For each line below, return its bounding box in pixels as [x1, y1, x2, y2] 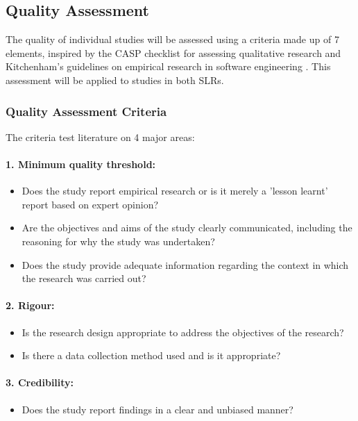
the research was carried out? [22, 271, 146, 286]
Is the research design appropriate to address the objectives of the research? [22, 324, 344, 339]
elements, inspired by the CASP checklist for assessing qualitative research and [6, 45, 341, 60]
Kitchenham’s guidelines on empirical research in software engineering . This [6, 59, 331, 74]
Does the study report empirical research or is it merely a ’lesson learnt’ [22, 183, 328, 198]
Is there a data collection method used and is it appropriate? [22, 348, 281, 363]
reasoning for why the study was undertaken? [22, 233, 215, 248]
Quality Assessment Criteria [6, 102, 167, 119]
